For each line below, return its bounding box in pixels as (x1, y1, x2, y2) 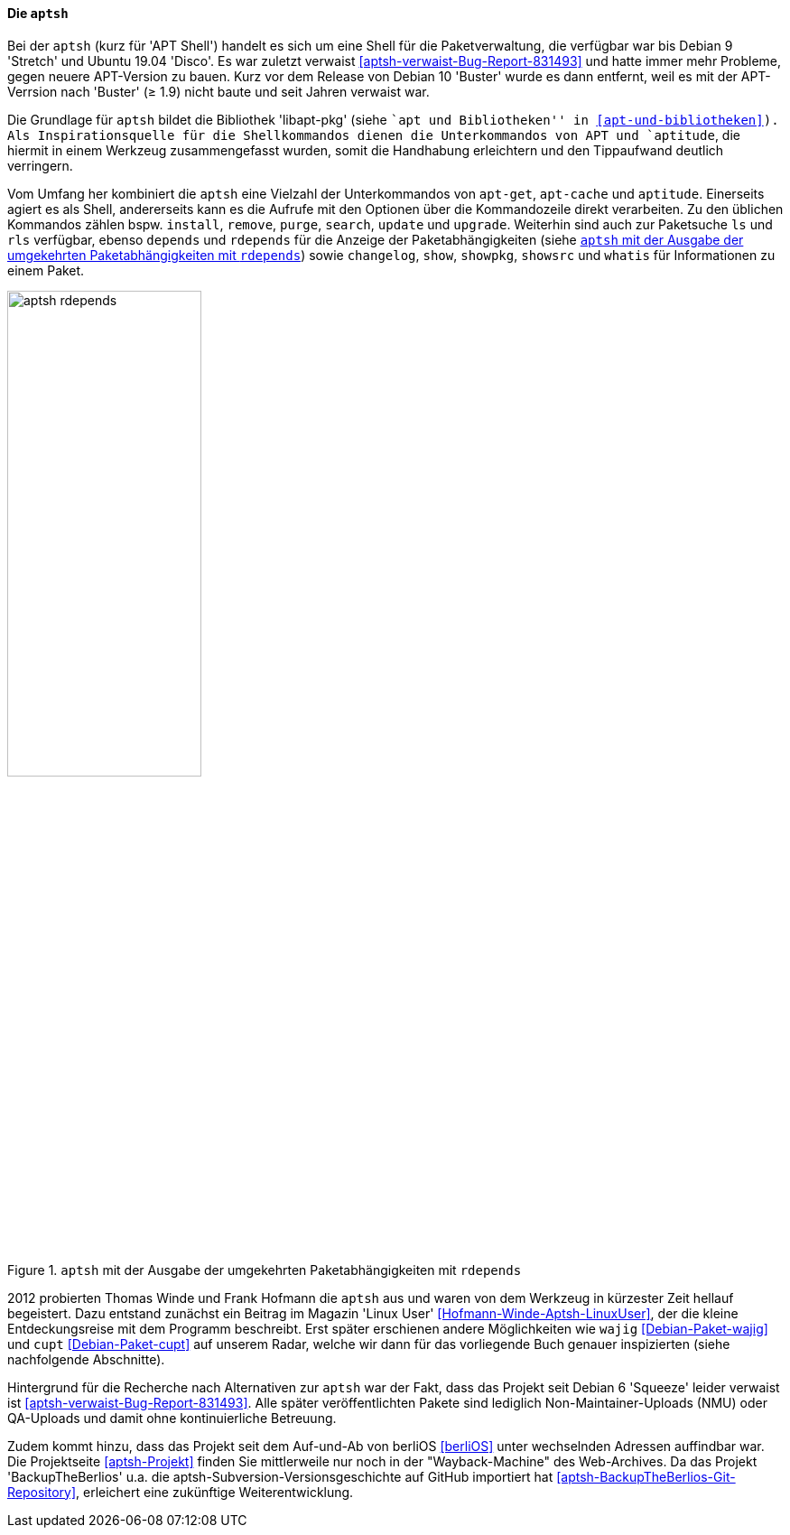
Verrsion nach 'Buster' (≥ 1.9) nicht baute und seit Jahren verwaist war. (7, 83, 430, 99)
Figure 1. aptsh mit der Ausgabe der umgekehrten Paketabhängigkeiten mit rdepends (7, 1261, 522, 1278)
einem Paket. (7, 262, 85, 278)
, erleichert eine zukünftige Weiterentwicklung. (76, 1484, 354, 1500)
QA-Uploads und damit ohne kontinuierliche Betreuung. (7, 1409, 337, 1426)
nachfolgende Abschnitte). (7, 1351, 165, 1367)
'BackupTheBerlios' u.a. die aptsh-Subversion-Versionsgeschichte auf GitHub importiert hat (7, 1468, 553, 1484)
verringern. (7, 157, 73, 173)
